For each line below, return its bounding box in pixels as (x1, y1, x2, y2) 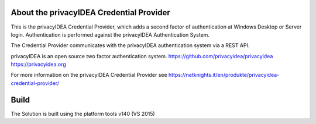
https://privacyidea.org (11, 61, 67, 68)
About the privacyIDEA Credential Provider (11, 8, 170, 17)
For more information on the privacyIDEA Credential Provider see (11, 72, 167, 79)
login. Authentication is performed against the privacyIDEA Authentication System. (11, 31, 210, 38)
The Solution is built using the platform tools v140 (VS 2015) (11, 110, 155, 117)
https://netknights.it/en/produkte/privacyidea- (168, 72, 280, 79)
